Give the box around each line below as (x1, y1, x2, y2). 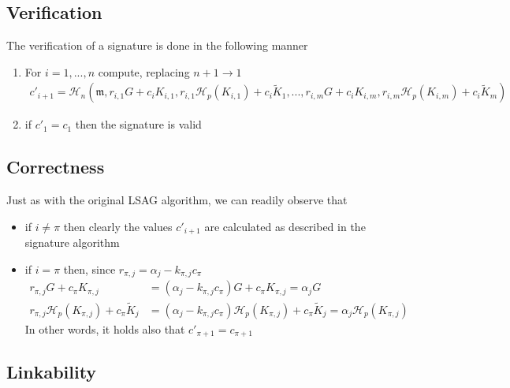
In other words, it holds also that (24, 320, 185, 337)
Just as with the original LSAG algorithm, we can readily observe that (6, 192, 348, 208)
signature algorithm (24, 234, 120, 251)
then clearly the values (63, 218, 173, 234)
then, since (63, 260, 116, 277)
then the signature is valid (75, 116, 202, 132)
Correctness (6, 155, 105, 179)
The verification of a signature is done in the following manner (6, 37, 308, 54)
